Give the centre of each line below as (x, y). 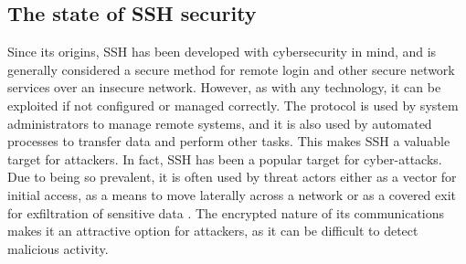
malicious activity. (58, 248)
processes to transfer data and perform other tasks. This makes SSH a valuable (229, 141)
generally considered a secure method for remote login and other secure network (231, 69)
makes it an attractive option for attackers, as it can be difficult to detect (213, 231)
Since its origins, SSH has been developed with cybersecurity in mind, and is (222, 52)
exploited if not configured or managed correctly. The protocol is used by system (233, 105)
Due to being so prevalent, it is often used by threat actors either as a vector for (232, 177)
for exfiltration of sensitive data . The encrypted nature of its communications (226, 212)
